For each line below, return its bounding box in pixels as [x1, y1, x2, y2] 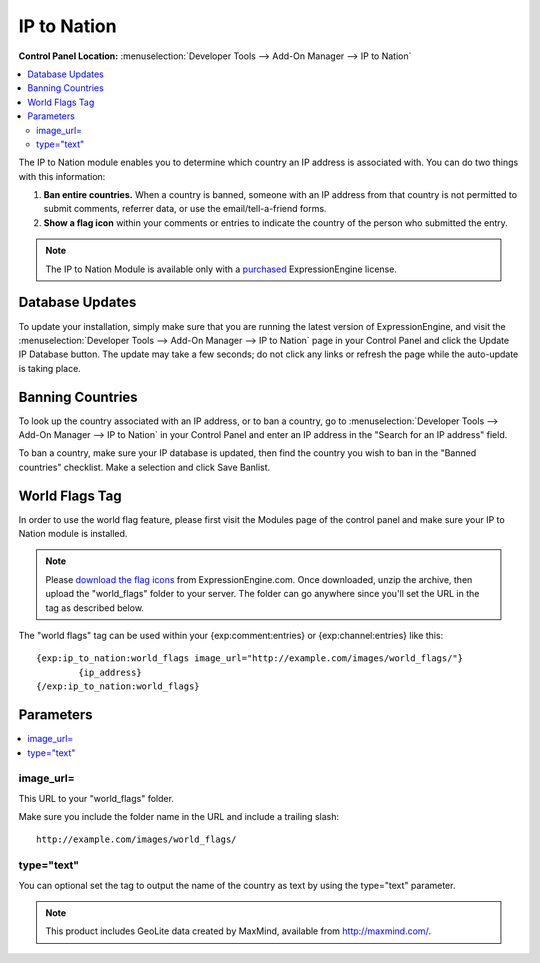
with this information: [18, 170, 106, 182]
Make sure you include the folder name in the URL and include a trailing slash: [18, 811, 340, 823]
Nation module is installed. [18, 528, 128, 540]
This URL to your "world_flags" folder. [18, 792, 175, 804]
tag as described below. [45, 601, 145, 614]
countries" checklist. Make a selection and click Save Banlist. [18, 461, 271, 473]
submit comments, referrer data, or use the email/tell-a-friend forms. [43, 203, 327, 215]
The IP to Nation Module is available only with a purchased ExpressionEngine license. [45, 263, 397, 275]
